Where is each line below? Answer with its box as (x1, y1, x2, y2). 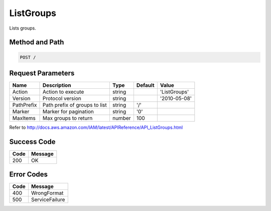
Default (136, 82, 155, 89)
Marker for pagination (42, 108, 94, 115)
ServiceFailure (31, 196, 65, 203)
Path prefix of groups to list (42, 102, 107, 109)
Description (42, 82, 71, 89)
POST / (20, 54, 36, 60)
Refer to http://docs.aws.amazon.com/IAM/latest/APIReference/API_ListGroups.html (9, 124, 183, 130)
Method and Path (9, 38, 64, 47)
